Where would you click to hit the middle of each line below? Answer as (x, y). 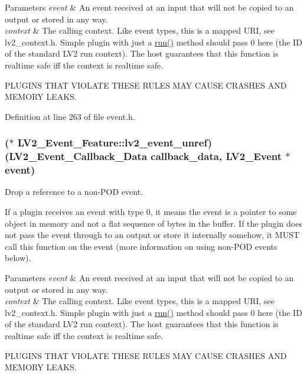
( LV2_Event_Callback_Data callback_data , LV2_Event (143, 156)
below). (18, 258)
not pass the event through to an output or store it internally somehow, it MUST (152, 235)
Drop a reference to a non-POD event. (74, 192)
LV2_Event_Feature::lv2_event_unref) (115, 143)
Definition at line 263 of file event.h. (70, 116)
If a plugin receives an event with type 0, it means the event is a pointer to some (151, 211)
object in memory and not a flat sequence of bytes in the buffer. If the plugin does (153, 223)
